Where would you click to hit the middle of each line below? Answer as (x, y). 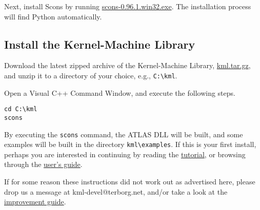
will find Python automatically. (53, 16)
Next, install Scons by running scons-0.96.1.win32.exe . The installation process (128, 6)
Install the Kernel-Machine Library (100, 44)
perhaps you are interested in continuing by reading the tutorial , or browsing (125, 154)
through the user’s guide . (43, 164)
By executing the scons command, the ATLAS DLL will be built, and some (124, 134)
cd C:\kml (21, 109)
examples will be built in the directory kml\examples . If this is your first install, (130, 144)
